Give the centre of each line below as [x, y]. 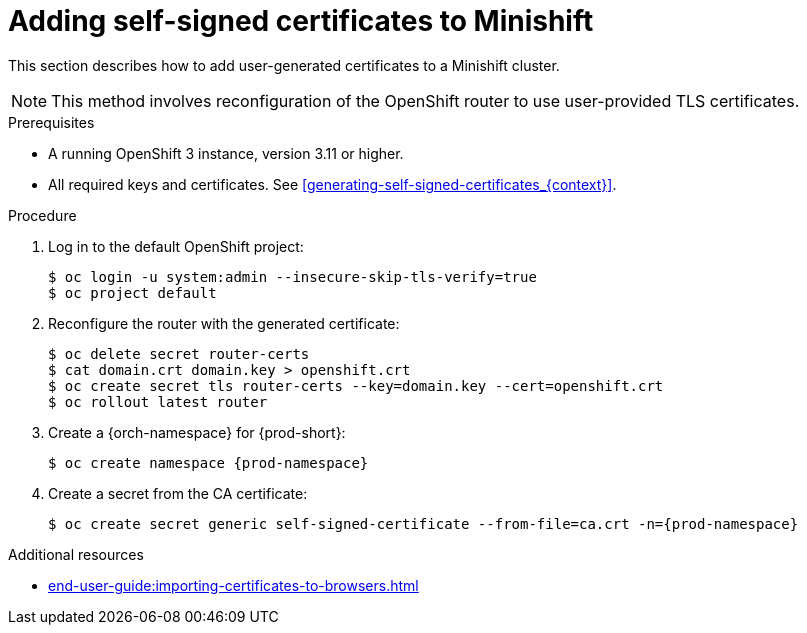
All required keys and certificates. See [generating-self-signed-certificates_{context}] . [332, 184]
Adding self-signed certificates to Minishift [301, 21]
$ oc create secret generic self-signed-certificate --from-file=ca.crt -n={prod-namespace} [423, 523]
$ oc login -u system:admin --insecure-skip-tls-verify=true [292, 276]
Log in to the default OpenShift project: [176, 246]
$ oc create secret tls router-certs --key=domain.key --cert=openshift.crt [356, 385]
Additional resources [76, 554]
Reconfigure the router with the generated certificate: [224, 323]
